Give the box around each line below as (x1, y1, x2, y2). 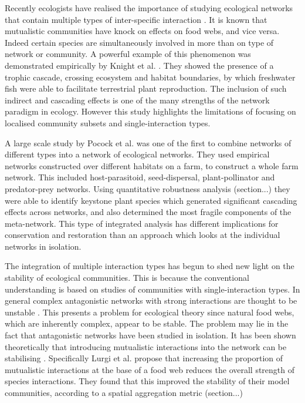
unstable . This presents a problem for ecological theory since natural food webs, (5, 305, 294, 318)
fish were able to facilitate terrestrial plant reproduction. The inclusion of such (5, 82, 287, 95)
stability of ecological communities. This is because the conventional (5, 271, 249, 284)
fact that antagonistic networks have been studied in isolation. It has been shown (5, 329, 296, 341)
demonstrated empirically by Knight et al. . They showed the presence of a (5, 59, 274, 71)
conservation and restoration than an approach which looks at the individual (5, 229, 280, 241)
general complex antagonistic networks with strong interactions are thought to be (5, 294, 297, 307)
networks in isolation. (5, 240, 82, 252)
